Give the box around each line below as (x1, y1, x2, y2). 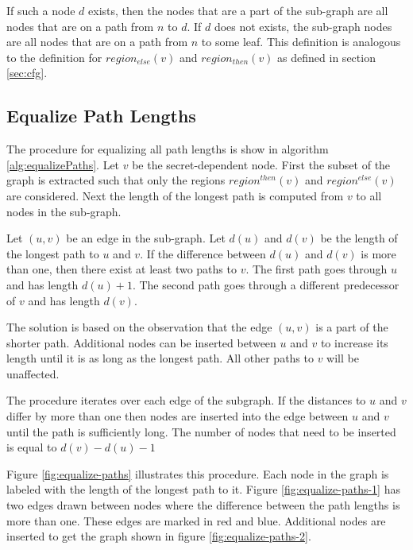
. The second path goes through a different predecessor (132, 276, 399, 292)
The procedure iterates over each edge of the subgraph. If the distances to (6, 392, 366, 409)
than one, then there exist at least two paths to (6, 261, 237, 277)
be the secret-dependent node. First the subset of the (132, 156, 391, 172)
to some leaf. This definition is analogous (201, 33, 401, 50)
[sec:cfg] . (6, 64, 48, 81)
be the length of (320, 230, 398, 246)
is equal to (6, 439, 57, 455)
